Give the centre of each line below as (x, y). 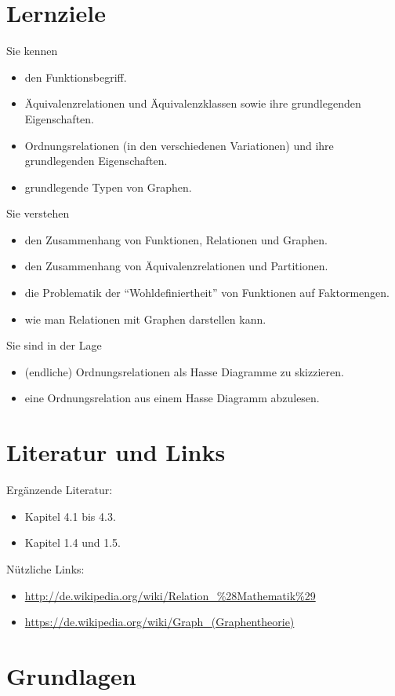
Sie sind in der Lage (54, 345)
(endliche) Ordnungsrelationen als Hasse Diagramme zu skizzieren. (184, 371)
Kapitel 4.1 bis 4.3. (70, 516)
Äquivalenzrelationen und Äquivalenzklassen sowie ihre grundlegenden (193, 103)
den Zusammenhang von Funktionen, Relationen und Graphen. (176, 239)
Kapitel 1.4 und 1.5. (72, 542)
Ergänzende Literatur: (60, 490)
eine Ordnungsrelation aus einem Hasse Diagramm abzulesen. (172, 398)
